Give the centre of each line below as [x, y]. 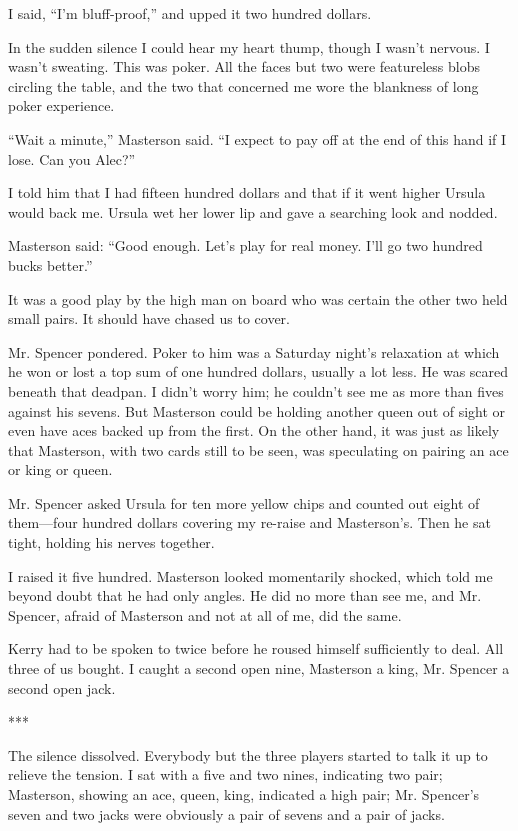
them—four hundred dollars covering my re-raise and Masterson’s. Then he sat [249, 522]
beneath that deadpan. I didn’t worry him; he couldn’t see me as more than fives [256, 390]
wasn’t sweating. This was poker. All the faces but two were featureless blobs [244, 66]
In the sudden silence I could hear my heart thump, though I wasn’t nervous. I [249, 46]
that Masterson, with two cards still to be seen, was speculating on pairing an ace [258, 449]
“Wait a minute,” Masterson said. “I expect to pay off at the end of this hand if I [257, 138]
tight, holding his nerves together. [111, 542]
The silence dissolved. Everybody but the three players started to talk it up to [248, 754]
